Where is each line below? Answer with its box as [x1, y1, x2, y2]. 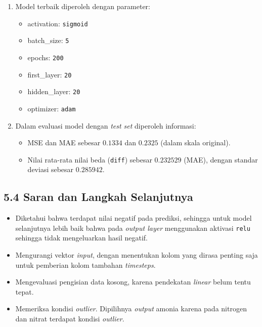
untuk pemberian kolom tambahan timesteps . [15, 259, 156, 270]
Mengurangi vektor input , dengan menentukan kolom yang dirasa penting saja [15, 250, 258, 260]
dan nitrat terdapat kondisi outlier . [15, 313, 124, 323]
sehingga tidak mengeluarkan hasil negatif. [15, 232, 148, 243]
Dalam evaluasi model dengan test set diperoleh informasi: [15, 120, 196, 131]
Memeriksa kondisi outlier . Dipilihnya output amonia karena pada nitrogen [15, 303, 247, 314]
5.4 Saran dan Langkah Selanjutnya [4, 189, 193, 205]
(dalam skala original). [160, 137, 231, 148]
